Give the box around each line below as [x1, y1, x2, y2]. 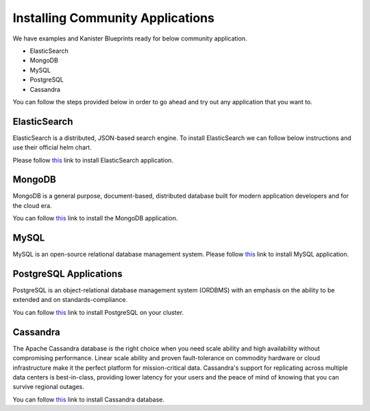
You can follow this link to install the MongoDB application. [12, 214, 178, 222]
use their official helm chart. [12, 143, 92, 152]
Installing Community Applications [12, 10, 215, 25]
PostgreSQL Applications [12, 268, 123, 279]
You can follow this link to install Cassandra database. [12, 395, 164, 403]
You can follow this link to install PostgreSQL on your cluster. [12, 308, 184, 316]
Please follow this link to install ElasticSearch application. [12, 156, 174, 164]
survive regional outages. [12, 383, 85, 391]
